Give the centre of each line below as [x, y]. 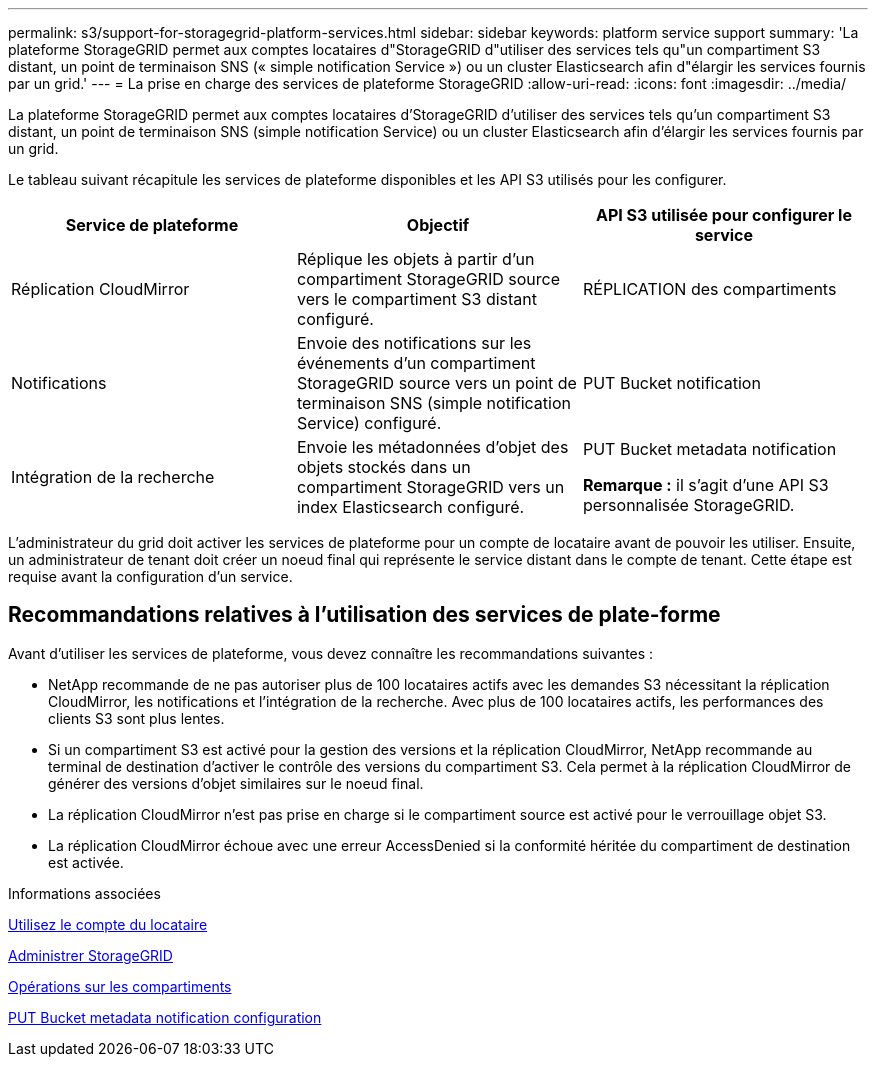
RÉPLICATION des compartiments [709, 289]
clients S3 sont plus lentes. [136, 718]
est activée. [86, 862]
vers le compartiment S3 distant [417, 299]
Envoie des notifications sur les [414, 343]
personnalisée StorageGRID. [688, 505]
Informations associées [84, 893]
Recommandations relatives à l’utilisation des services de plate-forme [364, 615]
